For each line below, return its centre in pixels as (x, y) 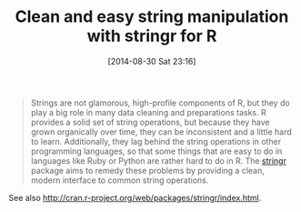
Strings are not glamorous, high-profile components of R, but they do (160, 103)
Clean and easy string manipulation (152, 17)
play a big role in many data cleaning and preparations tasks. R (148, 112)
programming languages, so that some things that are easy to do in (156, 151)
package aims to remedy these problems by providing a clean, (148, 170)
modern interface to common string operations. (120, 180)
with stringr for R (152, 36)
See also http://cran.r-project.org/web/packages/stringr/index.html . (135, 197)
